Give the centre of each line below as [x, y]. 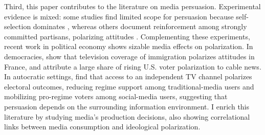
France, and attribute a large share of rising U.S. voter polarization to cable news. [133, 66]
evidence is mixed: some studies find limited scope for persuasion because [119, 16]
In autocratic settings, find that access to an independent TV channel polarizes [128, 76]
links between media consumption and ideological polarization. [102, 127]
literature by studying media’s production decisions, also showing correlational [127, 116]
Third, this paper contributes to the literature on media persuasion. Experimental [132, 6]
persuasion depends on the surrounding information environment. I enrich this [127, 106]
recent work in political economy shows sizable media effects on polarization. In [129, 46]
